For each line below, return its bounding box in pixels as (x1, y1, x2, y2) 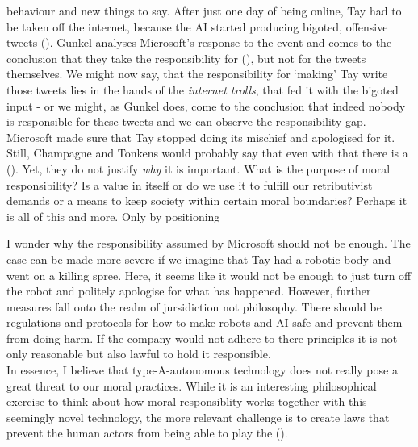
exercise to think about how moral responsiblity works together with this (6, 393, 367, 410)
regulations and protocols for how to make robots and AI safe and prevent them (6, 314, 403, 331)
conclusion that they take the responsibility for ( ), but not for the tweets (6, 49, 366, 66)
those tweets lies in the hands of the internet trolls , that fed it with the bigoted (6, 81, 399, 98)
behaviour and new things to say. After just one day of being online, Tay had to (6, 2, 402, 19)
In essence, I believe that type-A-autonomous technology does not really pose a (6, 361, 398, 378)
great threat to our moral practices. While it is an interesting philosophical (6, 377, 377, 394)
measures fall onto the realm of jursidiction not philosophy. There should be (6, 298, 382, 315)
